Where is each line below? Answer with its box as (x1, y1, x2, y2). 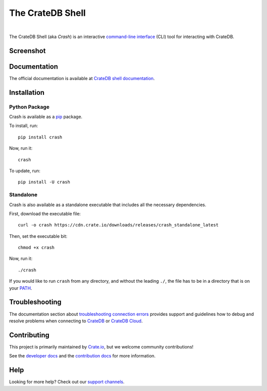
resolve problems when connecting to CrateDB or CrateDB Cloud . (9, 318, 143, 324)
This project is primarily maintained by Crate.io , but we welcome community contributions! (9, 344, 194, 349)
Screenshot (9, 46, 46, 55)
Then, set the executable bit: (9, 233, 68, 239)
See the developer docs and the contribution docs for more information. (9, 353, 156, 359)
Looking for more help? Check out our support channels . (9, 379, 125, 385)
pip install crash (18, 134, 63, 140)
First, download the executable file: (9, 211, 81, 217)
